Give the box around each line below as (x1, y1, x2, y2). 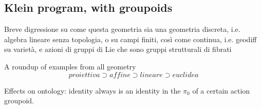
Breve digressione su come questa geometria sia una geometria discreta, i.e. (4, 24, 240, 34)
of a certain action (192, 85, 250, 96)
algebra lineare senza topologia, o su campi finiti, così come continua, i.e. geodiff (4, 33, 257, 44)
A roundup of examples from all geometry (4, 61, 136, 71)
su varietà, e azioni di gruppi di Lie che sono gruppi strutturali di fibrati (4, 44, 232, 55)
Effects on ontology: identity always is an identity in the (4, 85, 181, 96)
